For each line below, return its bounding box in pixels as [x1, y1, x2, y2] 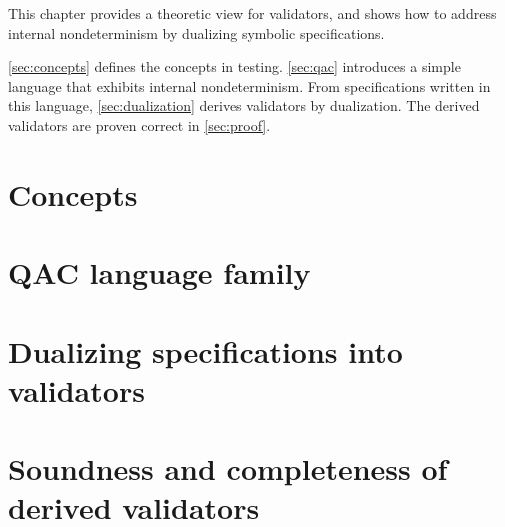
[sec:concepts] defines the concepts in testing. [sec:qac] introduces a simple [8, 56, 461, 77]
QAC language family [8, 252, 311, 293]
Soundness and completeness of [8, 448, 448, 489]
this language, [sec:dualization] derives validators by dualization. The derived [8, 95, 480, 116]
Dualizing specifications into [8, 330, 403, 371]
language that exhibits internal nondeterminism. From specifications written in [8, 75, 491, 96]
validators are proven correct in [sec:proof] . [8, 114, 271, 135]
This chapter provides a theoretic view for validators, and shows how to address [8, 3, 497, 23]
